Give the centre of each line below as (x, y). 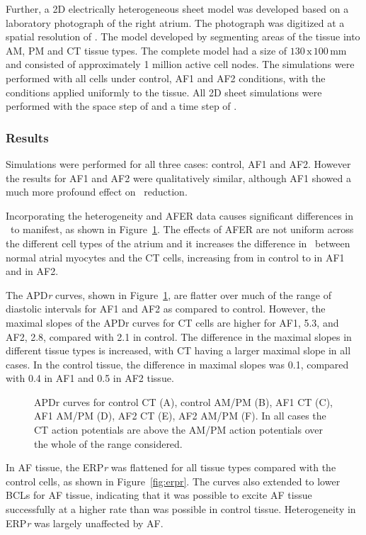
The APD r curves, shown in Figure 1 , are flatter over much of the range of (168, 294)
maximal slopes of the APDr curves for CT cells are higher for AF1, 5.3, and (172, 322)
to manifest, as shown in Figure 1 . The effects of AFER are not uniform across (182, 229)
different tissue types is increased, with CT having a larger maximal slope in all (178, 350)
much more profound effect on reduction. (97, 192)
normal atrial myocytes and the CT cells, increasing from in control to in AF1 (175, 257)
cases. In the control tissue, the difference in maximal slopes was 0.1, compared (177, 364)
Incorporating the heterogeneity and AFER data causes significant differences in (180, 215)
